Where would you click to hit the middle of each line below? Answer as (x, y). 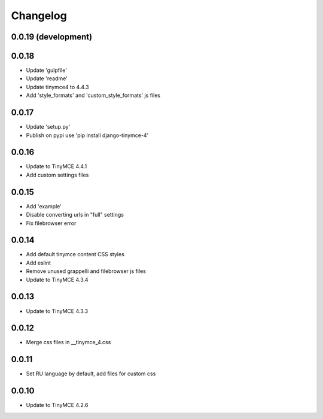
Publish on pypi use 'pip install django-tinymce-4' (87, 135)
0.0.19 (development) (52, 37)
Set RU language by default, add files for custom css (91, 374)
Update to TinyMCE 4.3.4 (57, 280)
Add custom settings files (57, 175)
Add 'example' (44, 206)
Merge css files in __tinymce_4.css (68, 342)
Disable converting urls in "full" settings (75, 215)
